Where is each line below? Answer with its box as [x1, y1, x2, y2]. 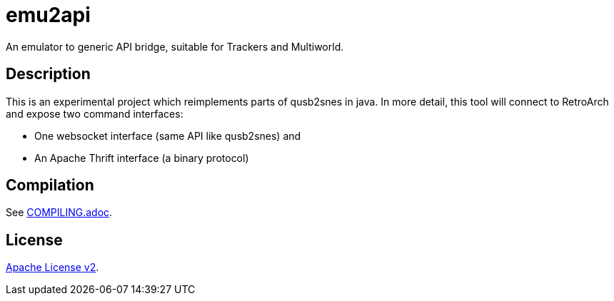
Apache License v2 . [6, 261, 99, 274]
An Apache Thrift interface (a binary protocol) [34, 151, 249, 164]
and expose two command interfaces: [6, 107, 183, 120]
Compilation [6, 176, 94, 195]
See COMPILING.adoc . [6, 206, 113, 219]
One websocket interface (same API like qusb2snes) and [34, 129, 301, 142]
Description [6, 65, 91, 83]
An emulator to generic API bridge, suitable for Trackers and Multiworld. [6, 40, 344, 53]
